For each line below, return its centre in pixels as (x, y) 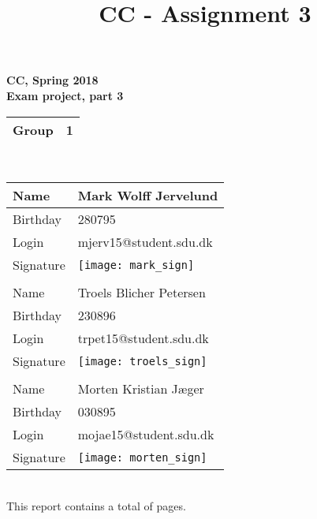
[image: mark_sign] (136, 265)
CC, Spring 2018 (52, 80)
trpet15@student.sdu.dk (143, 338)
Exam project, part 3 (65, 95)
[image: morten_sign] (142, 457)
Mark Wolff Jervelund (148, 196)
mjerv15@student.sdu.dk (145, 242)
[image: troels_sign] (142, 361)
